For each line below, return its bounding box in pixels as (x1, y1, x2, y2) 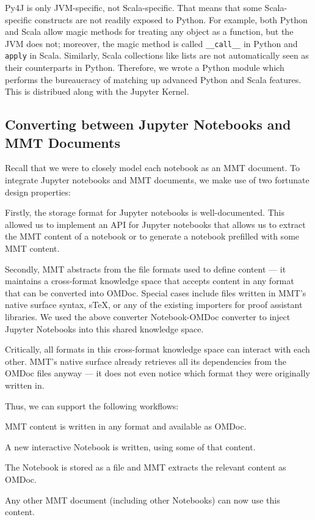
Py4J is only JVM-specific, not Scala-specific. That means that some (5, 1, 262, 13)
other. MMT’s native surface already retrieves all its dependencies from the (5, 354, 287, 367)
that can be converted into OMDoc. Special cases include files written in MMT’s (5, 286, 306, 299)
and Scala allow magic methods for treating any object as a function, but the (5, 25, 294, 38)
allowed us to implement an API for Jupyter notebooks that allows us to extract (5, 218, 306, 230)
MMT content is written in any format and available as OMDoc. (5, 420, 247, 433)
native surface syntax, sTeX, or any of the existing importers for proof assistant (5, 298, 303, 311)
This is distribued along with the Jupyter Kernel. (5, 85, 189, 98)
